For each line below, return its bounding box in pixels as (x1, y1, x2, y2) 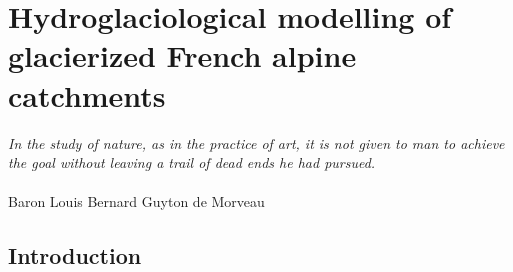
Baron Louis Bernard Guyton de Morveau (8, 191, 265, 212)
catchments (8, 74, 166, 115)
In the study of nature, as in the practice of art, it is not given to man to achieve (8, 132, 505, 153)
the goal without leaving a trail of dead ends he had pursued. (8, 152, 376, 173)
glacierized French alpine (8, 35, 357, 76)
